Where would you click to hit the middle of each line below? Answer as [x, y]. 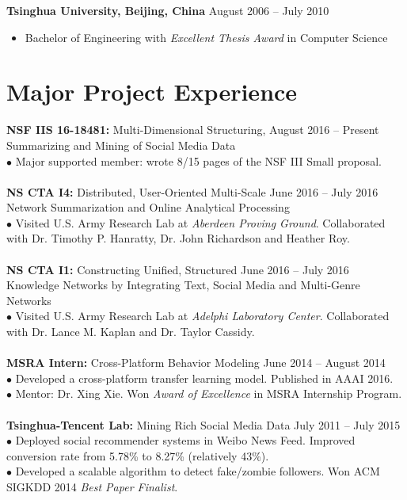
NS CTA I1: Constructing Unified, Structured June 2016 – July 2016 [178, 269]
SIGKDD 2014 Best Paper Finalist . [92, 486]
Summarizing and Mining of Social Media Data [121, 145]
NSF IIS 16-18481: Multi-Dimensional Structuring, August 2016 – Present [193, 130]
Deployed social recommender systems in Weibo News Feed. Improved [185, 440]
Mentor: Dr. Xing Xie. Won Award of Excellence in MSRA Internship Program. [209, 393]
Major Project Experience [152, 92]
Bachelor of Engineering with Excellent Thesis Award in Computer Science [206, 37]
